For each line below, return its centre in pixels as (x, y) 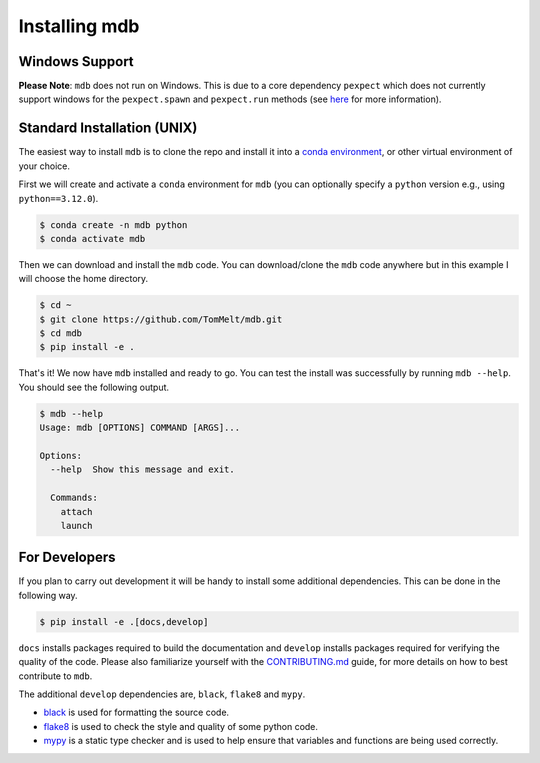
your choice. (44, 166)
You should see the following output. (94, 387)
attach (76, 511)
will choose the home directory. (83, 279)
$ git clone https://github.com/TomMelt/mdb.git (161, 319)
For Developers (67, 557)
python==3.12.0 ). (58, 198)
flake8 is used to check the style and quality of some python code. (181, 726)
